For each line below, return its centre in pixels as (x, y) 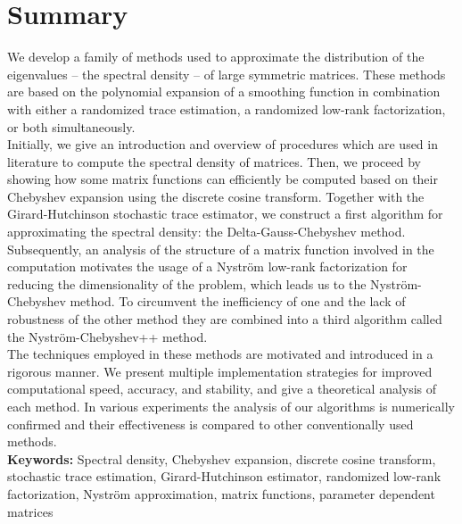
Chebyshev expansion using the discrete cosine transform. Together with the (216, 196)
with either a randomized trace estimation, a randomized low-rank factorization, (227, 108)
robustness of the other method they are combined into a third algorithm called (225, 319)
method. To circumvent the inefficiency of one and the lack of (238, 301)
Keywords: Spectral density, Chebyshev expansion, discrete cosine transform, (222, 458)
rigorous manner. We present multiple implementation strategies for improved (220, 371)
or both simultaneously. (71, 126)
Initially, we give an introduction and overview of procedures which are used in (223, 144)
